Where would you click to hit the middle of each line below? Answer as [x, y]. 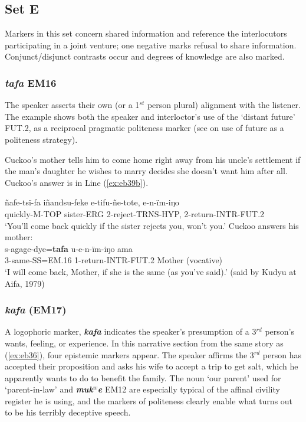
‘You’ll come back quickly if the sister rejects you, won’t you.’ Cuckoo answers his [152, 225]
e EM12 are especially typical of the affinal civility [189, 389]
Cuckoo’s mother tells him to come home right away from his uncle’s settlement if [153, 159]
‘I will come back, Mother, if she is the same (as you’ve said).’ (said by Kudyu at [151, 271]
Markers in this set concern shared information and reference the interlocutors [146, 33]
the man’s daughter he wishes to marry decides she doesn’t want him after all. [146, 171]
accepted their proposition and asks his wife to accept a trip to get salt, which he [152, 366]
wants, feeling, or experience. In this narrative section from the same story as [144, 343]
